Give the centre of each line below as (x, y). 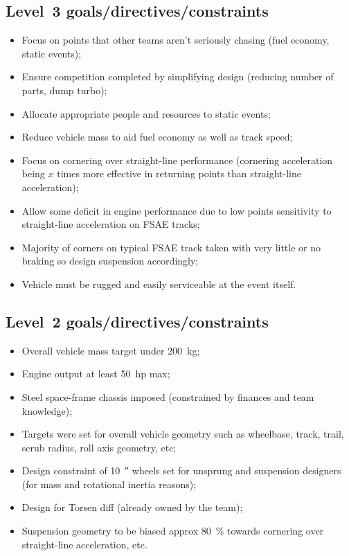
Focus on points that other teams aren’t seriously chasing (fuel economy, (176, 40)
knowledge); (47, 410)
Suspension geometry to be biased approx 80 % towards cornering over (173, 531)
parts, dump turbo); (64, 90)
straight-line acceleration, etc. (84, 544)
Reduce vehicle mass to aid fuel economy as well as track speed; (157, 137)
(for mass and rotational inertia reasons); (109, 484)
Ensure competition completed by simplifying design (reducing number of (178, 77)
